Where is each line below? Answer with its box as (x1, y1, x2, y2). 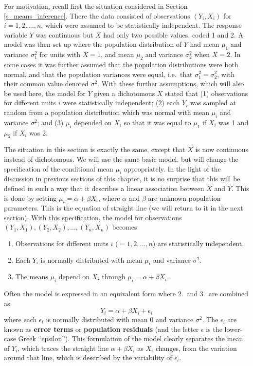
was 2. (29, 127, 48, 137)
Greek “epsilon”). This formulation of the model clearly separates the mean (18, 333, 243, 344)
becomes (112, 222, 137, 232)
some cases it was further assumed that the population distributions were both (4, 59, 238, 69)
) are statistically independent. (152, 238, 244, 249)
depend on (58, 271, 90, 282)
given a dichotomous (94, 88, 155, 98)
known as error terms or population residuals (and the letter (4, 324, 199, 334)
